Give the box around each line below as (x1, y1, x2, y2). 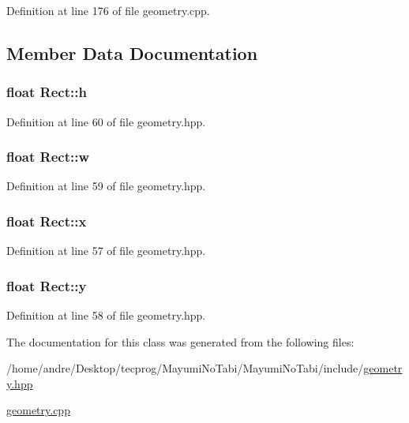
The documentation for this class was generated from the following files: (6, 333, 355, 350)
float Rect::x (6, 211, 87, 230)
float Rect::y (6, 275, 87, 295)
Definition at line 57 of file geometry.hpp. (6, 242, 206, 259)
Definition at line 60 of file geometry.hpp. (6, 113, 206, 129)
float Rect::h (6, 82, 87, 102)
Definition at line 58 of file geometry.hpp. (6, 307, 206, 324)
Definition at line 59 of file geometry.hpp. (6, 178, 206, 194)
